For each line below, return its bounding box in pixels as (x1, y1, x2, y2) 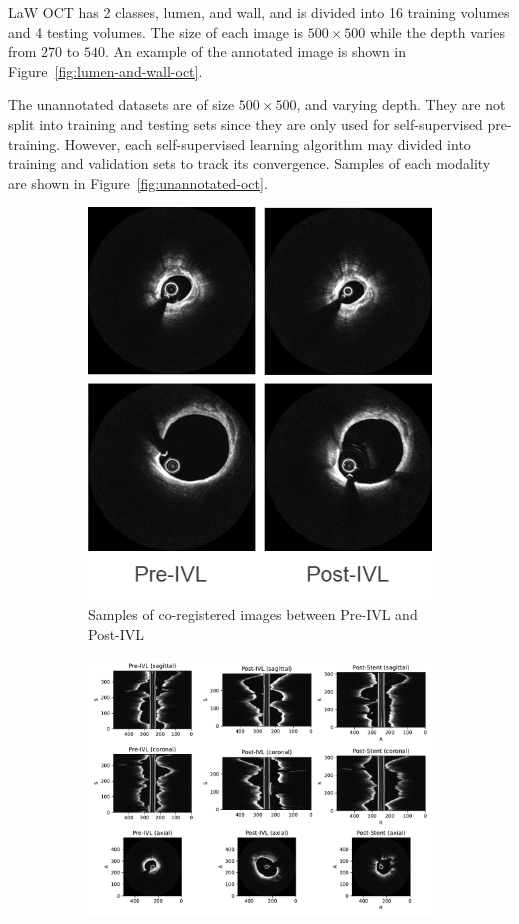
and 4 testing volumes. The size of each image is (8, 21, 304, 42)
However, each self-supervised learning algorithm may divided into (64, 133, 471, 154)
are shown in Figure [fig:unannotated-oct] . (8, 172, 268, 193)
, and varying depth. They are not (296, 94, 506, 115)
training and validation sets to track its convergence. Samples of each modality (8, 153, 491, 174)
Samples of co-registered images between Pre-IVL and (88, 604, 418, 625)
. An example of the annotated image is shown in (104, 41, 407, 62)
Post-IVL (88, 623, 145, 644)
